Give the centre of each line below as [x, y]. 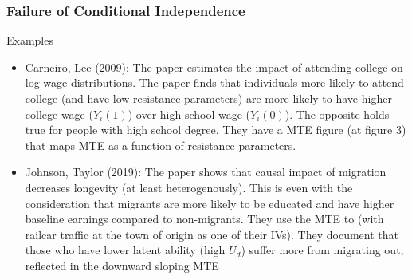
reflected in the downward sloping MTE [122, 265]
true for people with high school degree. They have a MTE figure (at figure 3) [216, 130]
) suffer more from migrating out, [322, 250]
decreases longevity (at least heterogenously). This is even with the [189, 187]
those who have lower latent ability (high [125, 250]
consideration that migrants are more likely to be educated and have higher [210, 203]
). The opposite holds [337, 114]
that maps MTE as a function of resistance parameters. [161, 145]
